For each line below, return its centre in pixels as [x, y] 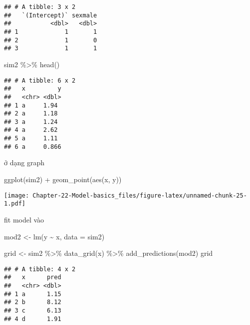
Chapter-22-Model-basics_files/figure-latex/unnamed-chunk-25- [140, 195]
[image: [17, 195]
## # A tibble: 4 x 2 [40, 269]
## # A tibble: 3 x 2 [40, 7]
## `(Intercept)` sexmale [51, 15]
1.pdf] [15, 204]
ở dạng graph [24, 162]
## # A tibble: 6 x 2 [40, 80]
